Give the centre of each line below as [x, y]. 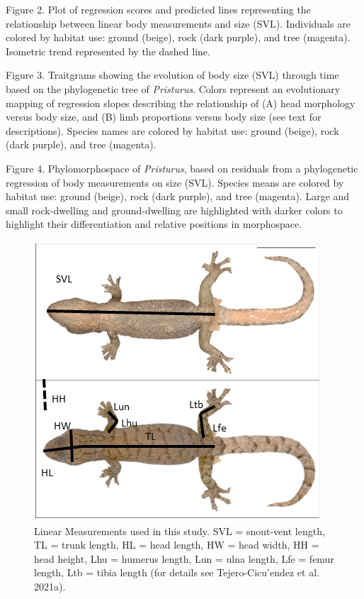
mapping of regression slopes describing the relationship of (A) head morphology [181, 103]
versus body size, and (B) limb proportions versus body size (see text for [164, 117]
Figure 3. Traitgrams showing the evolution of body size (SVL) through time [172, 75]
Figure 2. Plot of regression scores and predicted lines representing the [158, 9]
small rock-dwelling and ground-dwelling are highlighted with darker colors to [174, 210]
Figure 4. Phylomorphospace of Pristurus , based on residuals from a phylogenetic [182, 168]
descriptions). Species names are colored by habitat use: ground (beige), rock [172, 130]
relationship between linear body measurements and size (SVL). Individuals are [178, 23]
